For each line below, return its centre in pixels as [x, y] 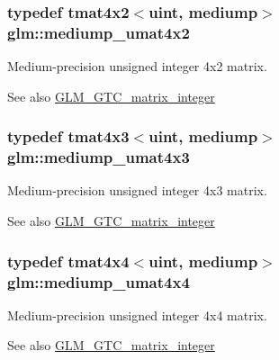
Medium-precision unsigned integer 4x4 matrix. [137, 315]
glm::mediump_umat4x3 [99, 157]
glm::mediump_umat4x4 [99, 281]
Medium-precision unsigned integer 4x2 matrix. [137, 66]
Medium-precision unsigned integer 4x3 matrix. [137, 190]
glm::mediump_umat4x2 [99, 32]
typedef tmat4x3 [68, 136]
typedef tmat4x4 [68, 261]
